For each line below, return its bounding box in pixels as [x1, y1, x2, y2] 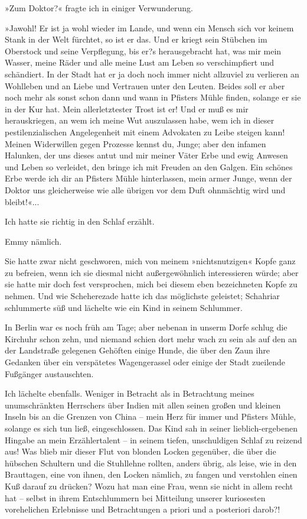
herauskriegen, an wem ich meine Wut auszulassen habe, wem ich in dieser [5, 114, 275, 126]
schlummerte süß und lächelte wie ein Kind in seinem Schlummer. [5, 301, 243, 313]
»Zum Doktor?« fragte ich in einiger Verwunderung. [5, 2, 193, 14]
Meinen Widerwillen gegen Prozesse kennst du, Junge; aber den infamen [5, 137, 266, 150]
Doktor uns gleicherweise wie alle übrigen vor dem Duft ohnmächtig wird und [5, 183, 286, 196]
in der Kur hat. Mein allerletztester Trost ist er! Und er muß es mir [5, 102, 249, 115]
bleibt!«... [5, 195, 40, 207]
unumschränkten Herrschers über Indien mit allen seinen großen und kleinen [5, 398, 281, 411]
